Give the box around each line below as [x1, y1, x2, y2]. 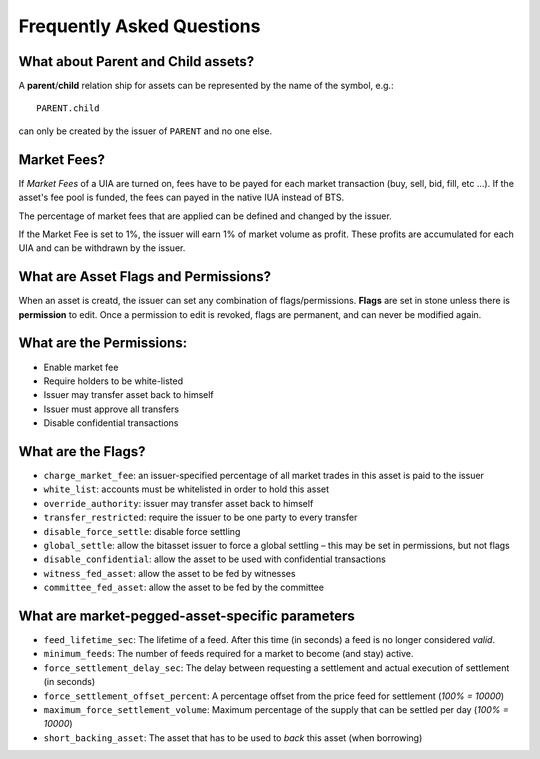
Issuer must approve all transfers [43, 403, 180, 415]
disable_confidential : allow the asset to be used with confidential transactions [43, 553, 387, 565]
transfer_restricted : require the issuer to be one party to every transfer [43, 511, 358, 524]
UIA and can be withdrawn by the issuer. [18, 242, 186, 254]
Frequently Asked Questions [18, 15, 261, 37]
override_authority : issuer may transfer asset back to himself [43, 497, 314, 509]
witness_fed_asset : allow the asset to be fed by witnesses [43, 567, 296, 579]
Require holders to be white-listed [43, 375, 184, 387]
